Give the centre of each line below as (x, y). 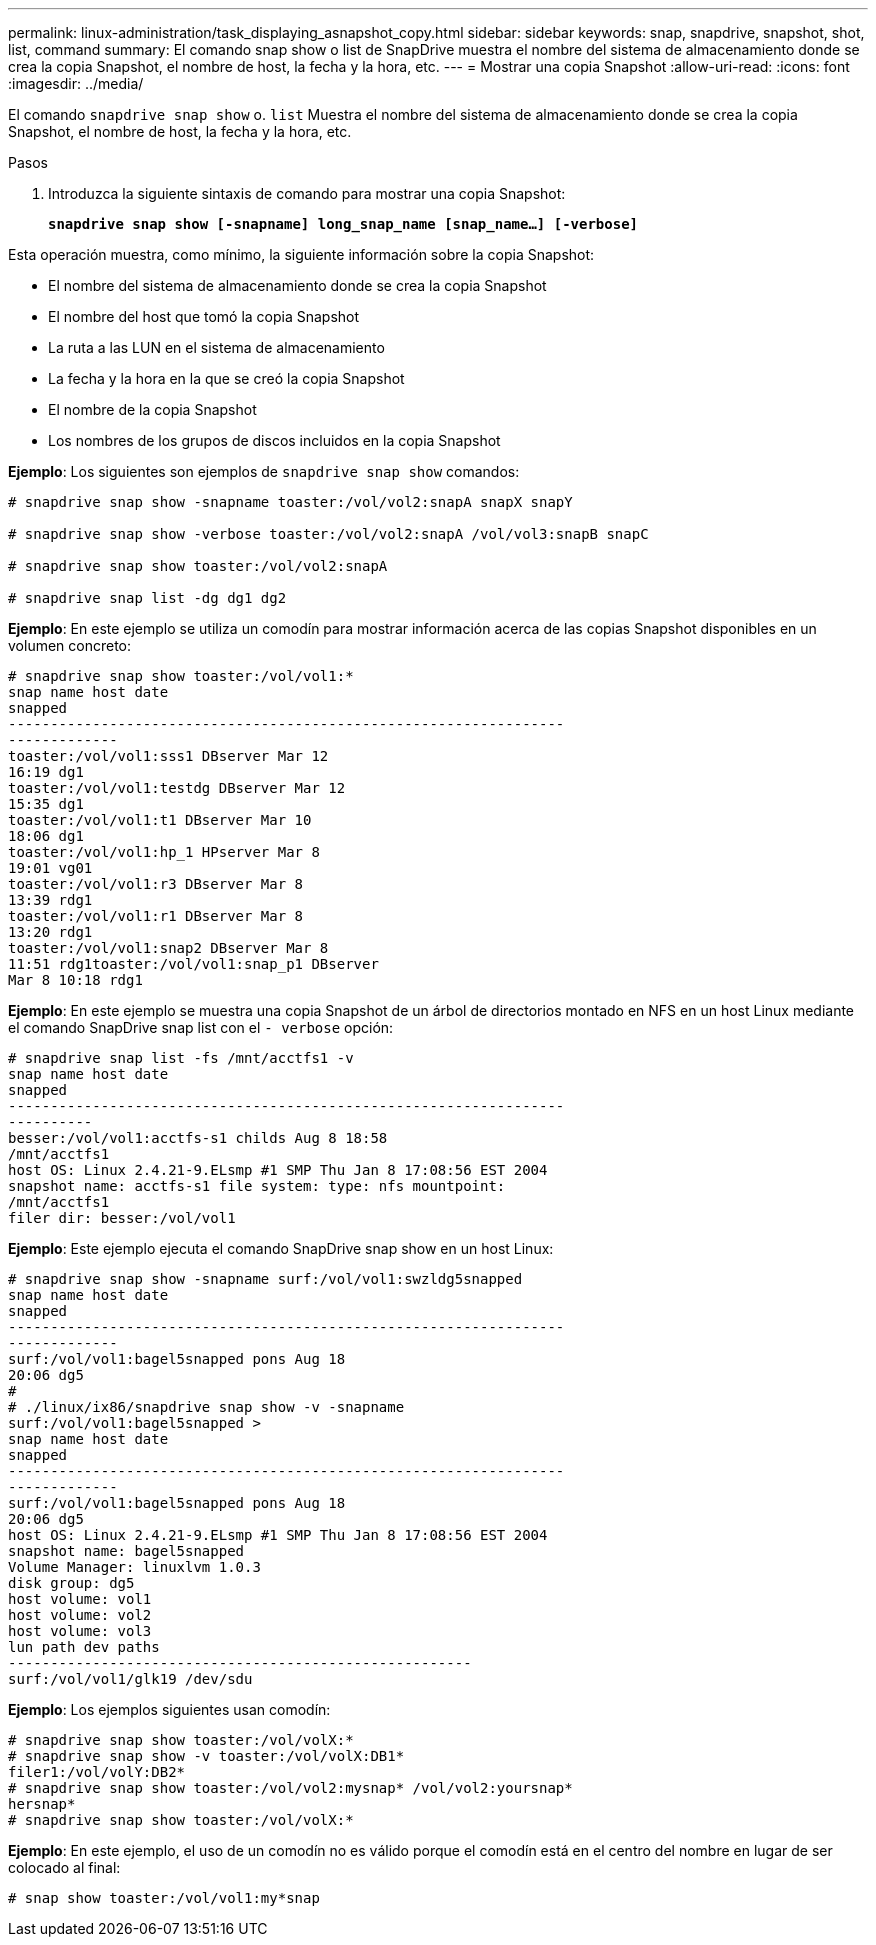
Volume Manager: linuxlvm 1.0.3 (134, 1567)
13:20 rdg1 (50, 932)
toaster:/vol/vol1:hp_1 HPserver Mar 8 (164, 852)
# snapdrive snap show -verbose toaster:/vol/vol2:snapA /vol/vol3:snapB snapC (328, 534)
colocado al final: (64, 1867)
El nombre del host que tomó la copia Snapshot (204, 316)
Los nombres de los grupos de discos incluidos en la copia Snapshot (274, 440)
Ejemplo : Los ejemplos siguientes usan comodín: (169, 1709)
